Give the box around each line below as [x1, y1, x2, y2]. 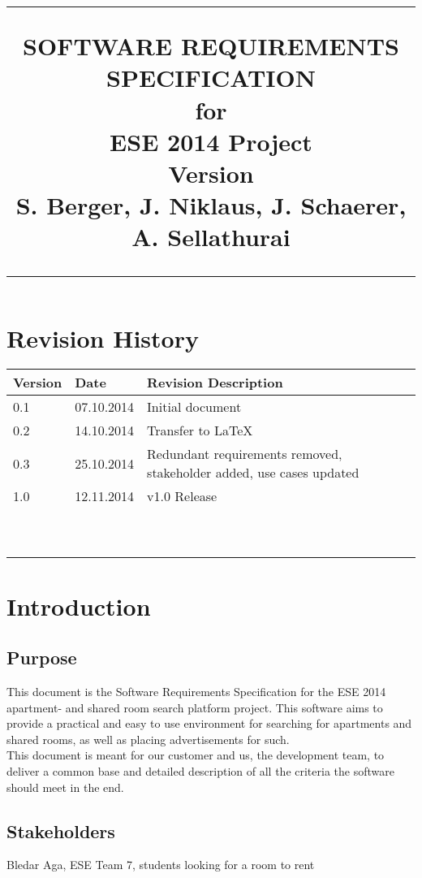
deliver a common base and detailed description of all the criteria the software [6, 762, 394, 779]
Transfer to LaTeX [147, 421, 253, 440]
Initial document [147, 397, 242, 417]
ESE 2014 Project [110, 124, 312, 158]
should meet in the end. [6, 778, 124, 795]
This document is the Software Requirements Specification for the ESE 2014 [6, 683, 386, 700]
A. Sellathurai [131, 220, 291, 253]
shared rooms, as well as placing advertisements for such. [6, 730, 290, 747]
